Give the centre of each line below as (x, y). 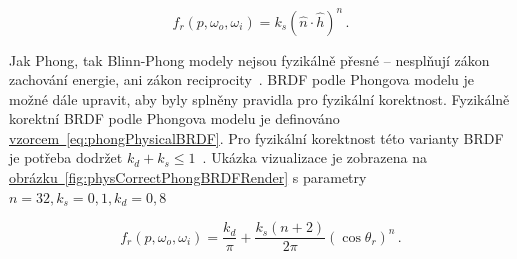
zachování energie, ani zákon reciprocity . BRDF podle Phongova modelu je (242, 79)
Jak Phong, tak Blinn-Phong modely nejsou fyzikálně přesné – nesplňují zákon (249, 59)
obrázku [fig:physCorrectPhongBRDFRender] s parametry (188, 177)
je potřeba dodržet (66, 157)
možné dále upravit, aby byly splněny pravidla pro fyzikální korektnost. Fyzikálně (259, 98)
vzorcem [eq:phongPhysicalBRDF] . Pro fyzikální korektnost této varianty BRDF (256, 137)
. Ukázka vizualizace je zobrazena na (314, 157)
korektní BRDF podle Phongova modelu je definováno (174, 118)
